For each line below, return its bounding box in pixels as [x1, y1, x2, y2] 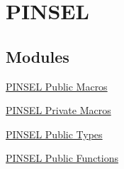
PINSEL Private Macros [6, 103, 111, 118]
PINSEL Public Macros [6, 78, 108, 93]
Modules [6, 45, 69, 67]
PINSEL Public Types [6, 126, 103, 141]
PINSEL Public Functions [6, 150, 118, 165]
